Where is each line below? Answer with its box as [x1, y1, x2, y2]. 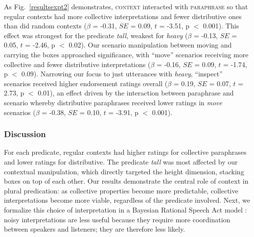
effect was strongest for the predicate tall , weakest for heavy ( [4, 30, 188, 40]
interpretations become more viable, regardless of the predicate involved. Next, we [4, 195, 250, 205]
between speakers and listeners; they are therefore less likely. [4, 224, 185, 234]
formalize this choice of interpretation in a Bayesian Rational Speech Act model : [4, 204, 247, 214]
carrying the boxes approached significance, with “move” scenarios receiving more [4, 49, 249, 59]
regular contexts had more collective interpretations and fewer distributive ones [4, 11, 242, 21]
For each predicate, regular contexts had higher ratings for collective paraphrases [4, 147, 247, 157]
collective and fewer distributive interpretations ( [4, 59, 151, 69]
